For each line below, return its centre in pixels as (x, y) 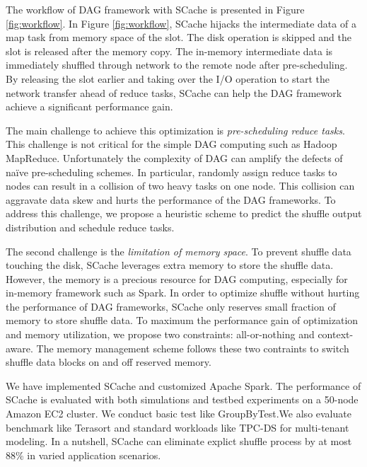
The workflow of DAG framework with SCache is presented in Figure (155, 9)
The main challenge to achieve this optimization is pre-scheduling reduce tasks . (175, 130)
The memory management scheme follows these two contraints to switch (193, 348)
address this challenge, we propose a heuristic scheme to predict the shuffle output (184, 213)
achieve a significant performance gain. (89, 106)
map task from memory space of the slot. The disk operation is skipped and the (179, 37)
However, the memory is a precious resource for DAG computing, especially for (177, 278)
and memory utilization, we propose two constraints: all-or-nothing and (160, 334)
